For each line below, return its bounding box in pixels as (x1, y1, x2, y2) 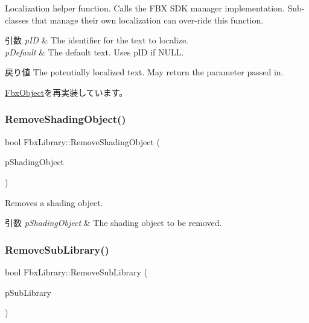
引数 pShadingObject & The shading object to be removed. (5, 216, 222, 229)
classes (5, 13, 29, 26)
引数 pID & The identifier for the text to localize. (5, 34, 188, 46)
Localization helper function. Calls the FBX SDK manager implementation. (5, 2, 285, 14)
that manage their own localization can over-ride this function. (31, 13, 264, 26)
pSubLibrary (5, 286, 51, 298)
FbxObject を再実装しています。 (5, 86, 128, 98)
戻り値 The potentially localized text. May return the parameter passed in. (5, 66, 284, 78)
